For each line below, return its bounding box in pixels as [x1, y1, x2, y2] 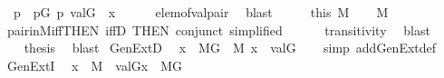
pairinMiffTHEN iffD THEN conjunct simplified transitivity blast [6, 20, 430, 39]
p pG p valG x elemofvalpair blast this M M [13, 3, 389, 21]
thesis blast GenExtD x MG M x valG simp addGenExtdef [24, 38, 437, 57]
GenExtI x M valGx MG [6, 55, 183, 74]
